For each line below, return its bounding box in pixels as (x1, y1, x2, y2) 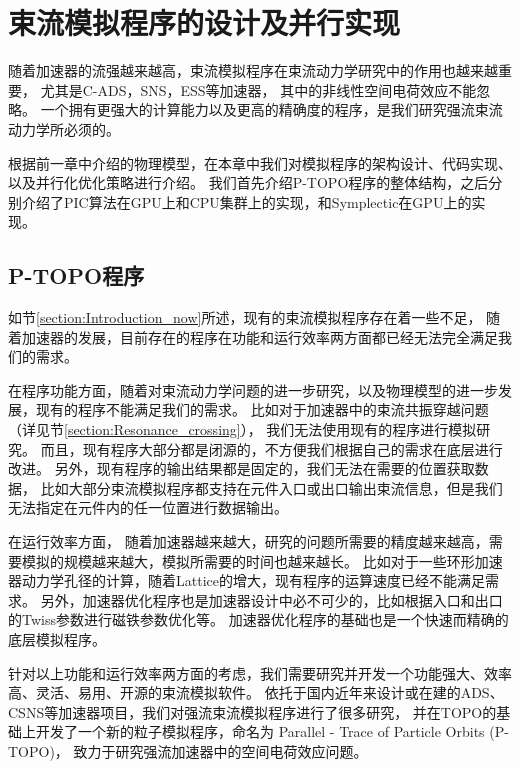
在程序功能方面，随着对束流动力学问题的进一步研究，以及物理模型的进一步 (8, 379, 498, 400)
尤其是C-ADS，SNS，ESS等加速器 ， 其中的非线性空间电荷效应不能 (40, 79, 477, 100)
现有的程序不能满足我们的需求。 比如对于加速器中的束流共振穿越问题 (35, 399, 489, 420)
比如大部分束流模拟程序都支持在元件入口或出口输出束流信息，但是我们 (40, 477, 503, 498)
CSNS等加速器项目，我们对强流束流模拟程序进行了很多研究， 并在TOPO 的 (8, 701, 497, 722)
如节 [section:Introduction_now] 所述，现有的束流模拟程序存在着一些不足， (8, 307, 482, 328)
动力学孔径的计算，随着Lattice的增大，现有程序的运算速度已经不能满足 (21, 570, 485, 591)
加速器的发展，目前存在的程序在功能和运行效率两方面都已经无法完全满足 (21, 326, 498, 347)
